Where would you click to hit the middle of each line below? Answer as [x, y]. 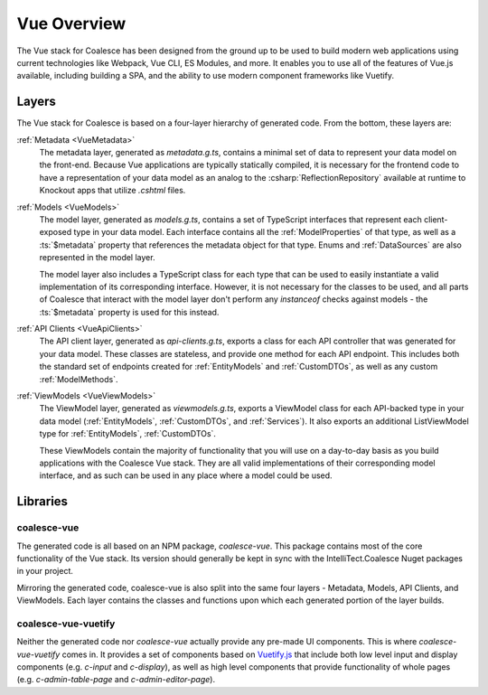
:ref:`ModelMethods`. [79, 379]
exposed [56, 232]
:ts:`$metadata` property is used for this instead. [129, 312]
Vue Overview [71, 23]
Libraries [42, 502]
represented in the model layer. [97, 258]
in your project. [45, 571]
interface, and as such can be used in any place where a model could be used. [186, 475]
